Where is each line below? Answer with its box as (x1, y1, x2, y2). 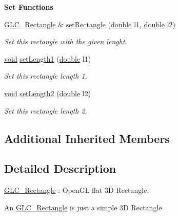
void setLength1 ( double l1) (4, 53, 91, 64)
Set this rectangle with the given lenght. (4, 36, 127, 47)
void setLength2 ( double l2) (4, 87, 91, 98)
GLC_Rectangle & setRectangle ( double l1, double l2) (4, 19, 176, 29)
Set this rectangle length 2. (4, 105, 87, 116)
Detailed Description (4, 160, 116, 176)
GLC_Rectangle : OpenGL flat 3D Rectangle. (4, 185, 149, 195)
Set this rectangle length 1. (4, 70, 87, 81)
